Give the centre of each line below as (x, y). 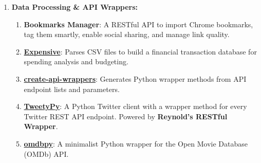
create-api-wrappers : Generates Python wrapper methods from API (135, 78)
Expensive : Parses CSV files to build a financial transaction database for (140, 51)
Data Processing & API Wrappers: (75, 7)
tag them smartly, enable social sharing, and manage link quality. (127, 34)
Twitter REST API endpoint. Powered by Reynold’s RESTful (126, 116)
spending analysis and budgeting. (76, 61)
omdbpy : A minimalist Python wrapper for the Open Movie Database (136, 143)
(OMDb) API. (46, 153)
